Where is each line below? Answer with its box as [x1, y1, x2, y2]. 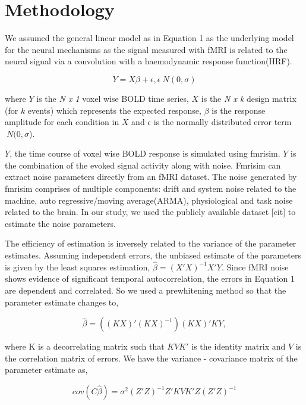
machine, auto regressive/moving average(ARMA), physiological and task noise [5, 194, 293, 206]
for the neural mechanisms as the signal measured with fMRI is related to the [5, 43, 288, 55]
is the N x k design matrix [201, 92, 296, 104]
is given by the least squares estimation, [5, 260, 150, 273]
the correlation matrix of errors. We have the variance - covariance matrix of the [5, 351, 298, 364]
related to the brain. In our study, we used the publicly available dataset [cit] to [5, 205, 296, 218]
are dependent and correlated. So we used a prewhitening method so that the [5, 284, 286, 297]
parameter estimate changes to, [5, 295, 119, 308]
